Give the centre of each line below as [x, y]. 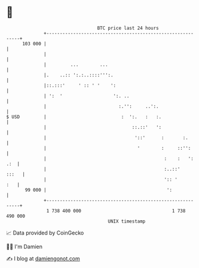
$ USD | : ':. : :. [84, 117]
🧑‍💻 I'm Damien [25, 247]
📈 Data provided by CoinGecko [45, 233]
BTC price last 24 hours [128, 28]
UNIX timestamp [127, 221]
